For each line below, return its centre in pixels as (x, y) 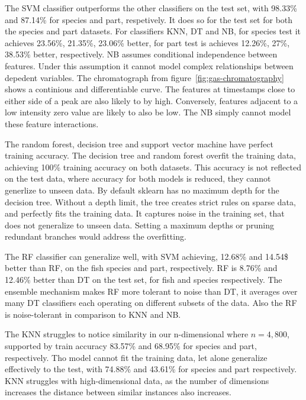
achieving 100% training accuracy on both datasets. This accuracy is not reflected (153, 167)
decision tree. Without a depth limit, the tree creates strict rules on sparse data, (150, 201)
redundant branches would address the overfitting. (96, 236)
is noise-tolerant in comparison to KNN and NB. (93, 314)
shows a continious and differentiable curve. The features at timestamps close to (150, 89)
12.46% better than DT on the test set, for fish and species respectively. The (144, 280)
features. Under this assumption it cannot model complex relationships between (149, 65)
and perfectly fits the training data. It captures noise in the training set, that (145, 213)
